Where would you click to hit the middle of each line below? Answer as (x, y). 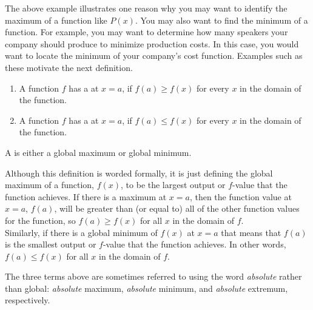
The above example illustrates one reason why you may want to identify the (146, 8)
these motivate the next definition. (69, 67)
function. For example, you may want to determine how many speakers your (146, 32)
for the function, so (40, 220)
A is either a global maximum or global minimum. (98, 152)
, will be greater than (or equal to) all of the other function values (177, 208)
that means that (251, 232)
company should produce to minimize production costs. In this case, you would (152, 43)
